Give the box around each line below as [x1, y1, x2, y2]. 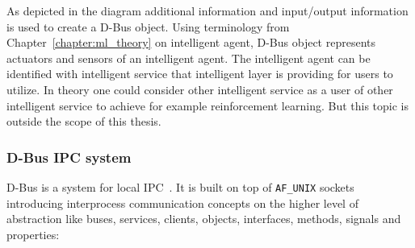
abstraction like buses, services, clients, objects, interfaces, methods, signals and [6, 210, 401, 227]
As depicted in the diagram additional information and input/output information [6, 2, 409, 19]
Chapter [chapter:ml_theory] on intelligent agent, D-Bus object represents [6, 34, 376, 51]
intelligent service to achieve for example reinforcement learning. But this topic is [6, 97, 409, 114]
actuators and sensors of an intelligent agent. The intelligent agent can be [6, 49, 371, 66]
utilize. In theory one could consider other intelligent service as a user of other [6, 81, 393, 97]
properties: [6, 225, 60, 242]
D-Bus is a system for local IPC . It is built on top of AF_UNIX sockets [6, 178, 354, 195]
